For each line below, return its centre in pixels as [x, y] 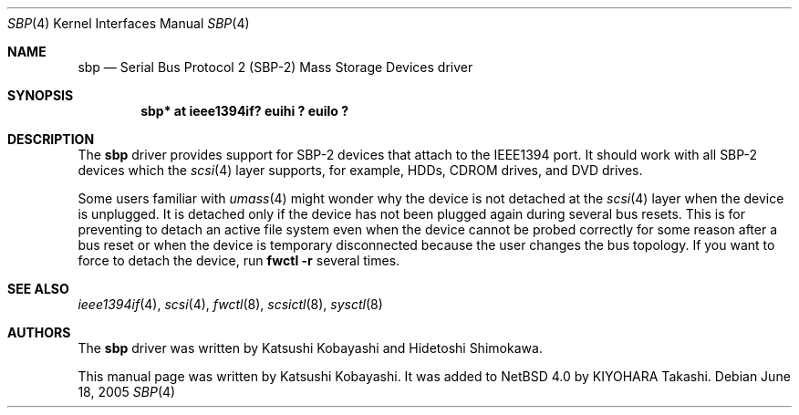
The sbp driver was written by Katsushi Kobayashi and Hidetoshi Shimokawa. [310, 348]
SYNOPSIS [41, 95]
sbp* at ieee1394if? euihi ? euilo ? [245, 111]
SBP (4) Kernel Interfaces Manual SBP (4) [129, 23]
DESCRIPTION [51, 139]
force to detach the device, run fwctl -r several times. [239, 260]
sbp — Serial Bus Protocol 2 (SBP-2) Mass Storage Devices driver [275, 67]
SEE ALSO [38, 289]
